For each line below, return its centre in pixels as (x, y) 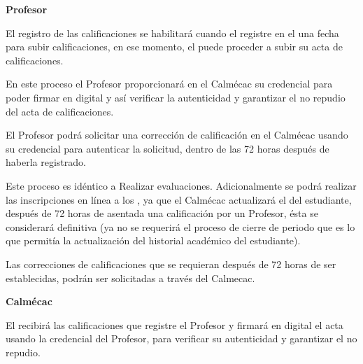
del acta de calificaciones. (60, 111)
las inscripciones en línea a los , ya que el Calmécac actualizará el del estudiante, (179, 199)
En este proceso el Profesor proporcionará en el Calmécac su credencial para (169, 84)
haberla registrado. (46, 162)
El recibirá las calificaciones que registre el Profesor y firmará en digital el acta (175, 324)
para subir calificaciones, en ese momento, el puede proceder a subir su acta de (174, 47)
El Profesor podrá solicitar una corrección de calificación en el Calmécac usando (177, 135)
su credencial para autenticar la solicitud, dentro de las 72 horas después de (168, 148)
